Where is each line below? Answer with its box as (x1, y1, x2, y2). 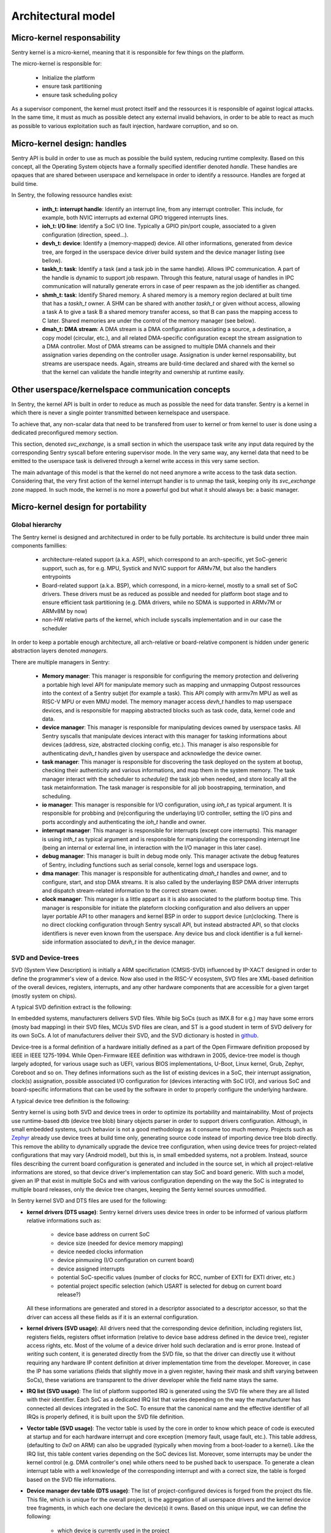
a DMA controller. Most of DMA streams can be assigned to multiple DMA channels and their (42, 342, 276, 350)
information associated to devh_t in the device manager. (54, 938, 196, 946)
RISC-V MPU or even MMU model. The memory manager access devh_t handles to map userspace (42, 698, 292, 705)
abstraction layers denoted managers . (11, 647, 108, 654)
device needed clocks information (57, 1248, 143, 1255)
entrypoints (42, 573, 71, 581)
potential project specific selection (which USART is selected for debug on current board (57, 1282, 282, 1290)
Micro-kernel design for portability (11, 502, 147, 512)
